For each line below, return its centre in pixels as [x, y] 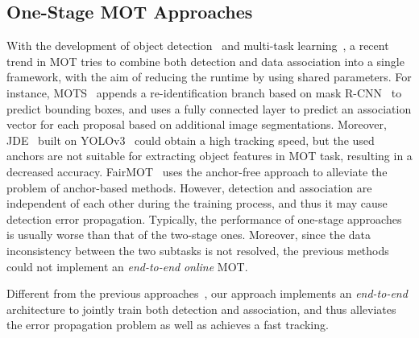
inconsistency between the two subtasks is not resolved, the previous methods [198, 250]
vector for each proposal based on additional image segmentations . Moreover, [197, 124]
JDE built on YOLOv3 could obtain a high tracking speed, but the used [191, 140]
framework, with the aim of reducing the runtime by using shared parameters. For [209, 77]
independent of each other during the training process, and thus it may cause [197, 203]
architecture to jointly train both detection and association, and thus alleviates [201, 309]
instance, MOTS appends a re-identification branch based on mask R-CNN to [204, 92]
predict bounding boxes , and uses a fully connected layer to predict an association [209, 108]
